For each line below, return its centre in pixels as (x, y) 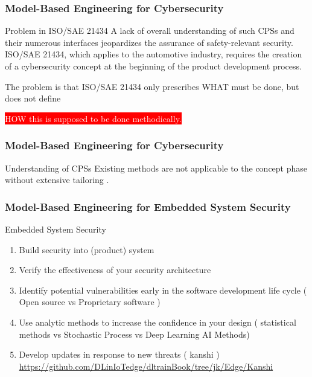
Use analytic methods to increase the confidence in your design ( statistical (158, 322)
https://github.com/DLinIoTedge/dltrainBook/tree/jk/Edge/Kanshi (146, 366)
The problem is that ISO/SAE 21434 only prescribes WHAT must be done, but (152, 86)
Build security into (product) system (87, 249)
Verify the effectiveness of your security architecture (115, 270)
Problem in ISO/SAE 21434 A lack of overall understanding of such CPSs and (150, 31)
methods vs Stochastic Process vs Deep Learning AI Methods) (134, 334)
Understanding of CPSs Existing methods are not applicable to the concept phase (156, 168)
